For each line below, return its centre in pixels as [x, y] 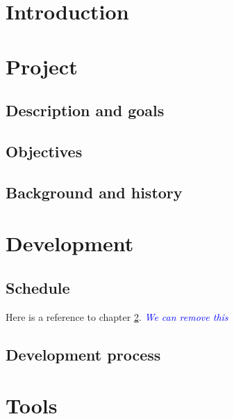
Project [42, 66]
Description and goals [85, 110]
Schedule [38, 287]
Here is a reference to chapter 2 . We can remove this [117, 316]
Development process [83, 354]
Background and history [94, 192]
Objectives [44, 151]
